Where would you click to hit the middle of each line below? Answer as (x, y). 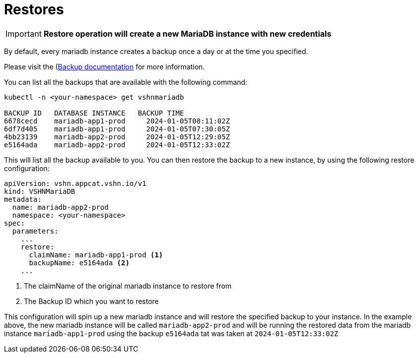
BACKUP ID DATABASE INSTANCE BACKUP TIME (94, 113)
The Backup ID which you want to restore (91, 301)
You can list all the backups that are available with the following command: (126, 82)
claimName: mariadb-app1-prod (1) (96, 255)
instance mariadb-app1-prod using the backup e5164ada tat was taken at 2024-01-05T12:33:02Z (171, 333)
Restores (34, 9)
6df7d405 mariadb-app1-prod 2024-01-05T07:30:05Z (117, 129)
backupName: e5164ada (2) (79, 263)
